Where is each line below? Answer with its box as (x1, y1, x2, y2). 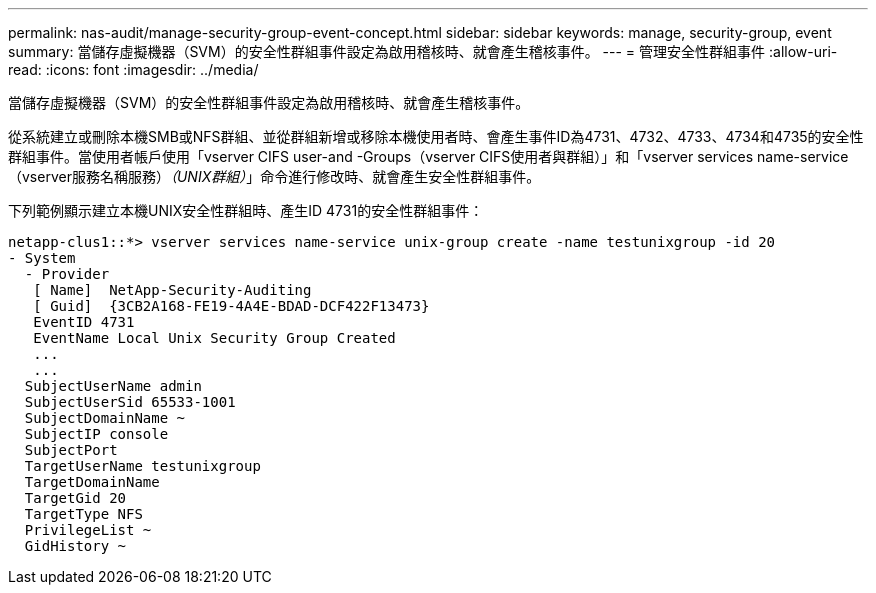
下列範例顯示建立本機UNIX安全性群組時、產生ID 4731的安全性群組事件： (8, 202, 484, 219)
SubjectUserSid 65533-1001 (24, 394, 236, 410)
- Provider (24, 266, 110, 282)
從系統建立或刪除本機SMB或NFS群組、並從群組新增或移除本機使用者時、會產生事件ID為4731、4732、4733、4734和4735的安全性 (8, 128, 864, 145)
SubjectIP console (24, 426, 169, 442)
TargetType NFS (24, 506, 143, 522)
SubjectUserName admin (24, 378, 202, 394)
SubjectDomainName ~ (24, 410, 186, 426)
